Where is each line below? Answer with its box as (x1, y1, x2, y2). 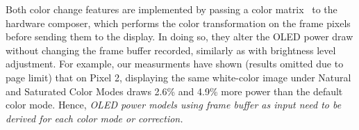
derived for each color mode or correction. (6, 111, 183, 125)
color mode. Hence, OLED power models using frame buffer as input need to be (6, 97, 342, 112)
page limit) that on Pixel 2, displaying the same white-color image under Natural (6, 70, 351, 84)
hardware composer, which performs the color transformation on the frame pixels (6, 15, 351, 30)
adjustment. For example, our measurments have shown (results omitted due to (6, 56, 344, 71)
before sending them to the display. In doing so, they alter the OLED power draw (6, 29, 353, 44)
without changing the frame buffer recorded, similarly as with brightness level (6, 42, 336, 57)
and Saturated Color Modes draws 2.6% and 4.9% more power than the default (6, 83, 343, 98)
